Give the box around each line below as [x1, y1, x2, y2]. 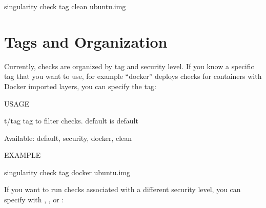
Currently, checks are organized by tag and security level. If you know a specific [4, 60, 254, 71]
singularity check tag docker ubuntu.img [4, 167, 130, 177]
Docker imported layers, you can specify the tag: [4, 80, 156, 91]
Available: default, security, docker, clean [4, 132, 132, 143]
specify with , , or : [4, 194, 64, 205]
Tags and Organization [4, 31, 168, 52]
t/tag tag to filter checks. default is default [4, 115, 138, 126]
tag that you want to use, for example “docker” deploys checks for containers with [4, 71, 262, 81]
